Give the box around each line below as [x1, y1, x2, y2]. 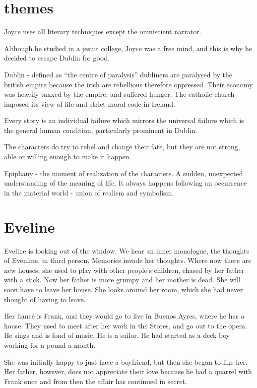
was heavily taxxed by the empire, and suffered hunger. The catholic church [4, 89, 235, 99]
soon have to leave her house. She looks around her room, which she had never [4, 284, 243, 294]
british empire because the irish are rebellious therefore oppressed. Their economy [4, 79, 253, 89]
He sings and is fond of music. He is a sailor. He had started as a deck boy [4, 330, 230, 340]
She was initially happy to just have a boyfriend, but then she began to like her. [4, 356, 248, 367]
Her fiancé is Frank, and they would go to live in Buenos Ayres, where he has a [4, 311, 245, 321]
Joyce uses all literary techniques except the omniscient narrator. [4, 26, 201, 37]
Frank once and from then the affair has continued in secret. [4, 376, 187, 386]
